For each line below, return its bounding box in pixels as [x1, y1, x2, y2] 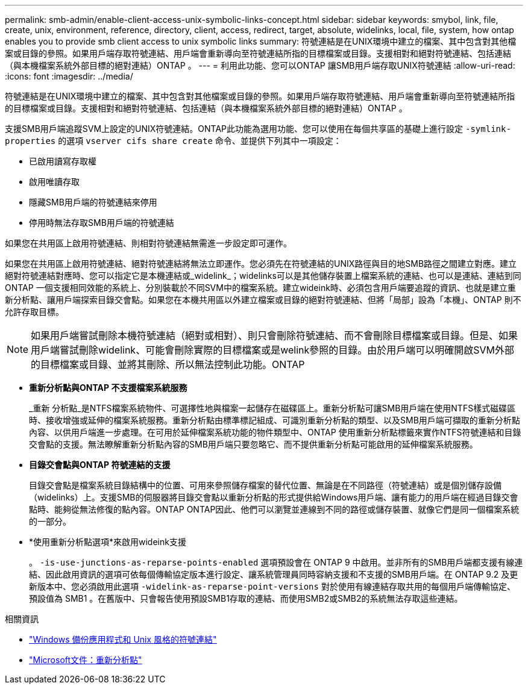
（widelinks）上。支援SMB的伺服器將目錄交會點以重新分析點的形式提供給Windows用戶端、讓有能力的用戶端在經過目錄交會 [29, 492, 518, 502]
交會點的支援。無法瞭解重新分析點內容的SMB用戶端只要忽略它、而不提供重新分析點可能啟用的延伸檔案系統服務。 [29, 439, 478, 449]
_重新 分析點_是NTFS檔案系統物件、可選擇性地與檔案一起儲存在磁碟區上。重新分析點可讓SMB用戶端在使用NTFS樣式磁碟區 [29, 403, 516, 413]
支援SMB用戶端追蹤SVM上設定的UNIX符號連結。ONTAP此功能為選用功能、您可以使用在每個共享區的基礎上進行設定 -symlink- [5, 123, 511, 134]
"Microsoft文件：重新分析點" [29, 655, 142, 665]
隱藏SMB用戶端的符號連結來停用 [29, 197, 157, 207]
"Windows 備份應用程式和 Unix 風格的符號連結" [29, 634, 217, 644]
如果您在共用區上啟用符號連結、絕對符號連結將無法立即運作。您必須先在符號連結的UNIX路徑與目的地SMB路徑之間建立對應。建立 [5, 258, 517, 269]
